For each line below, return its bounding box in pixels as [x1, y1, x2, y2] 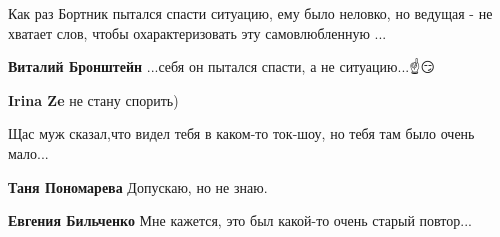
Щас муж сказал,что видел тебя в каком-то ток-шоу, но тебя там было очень [8, 123, 475, 144]
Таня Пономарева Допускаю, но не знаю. [8, 176, 268, 197]
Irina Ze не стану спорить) [8, 89, 179, 110]
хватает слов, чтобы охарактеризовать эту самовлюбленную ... [8, 22, 387, 43]
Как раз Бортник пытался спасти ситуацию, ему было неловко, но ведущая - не [8, 3, 493, 23]
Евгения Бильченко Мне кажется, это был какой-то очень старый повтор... [8, 210, 472, 231]
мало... [8, 142, 49, 163]
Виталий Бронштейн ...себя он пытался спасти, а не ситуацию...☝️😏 [8, 56, 435, 77]
